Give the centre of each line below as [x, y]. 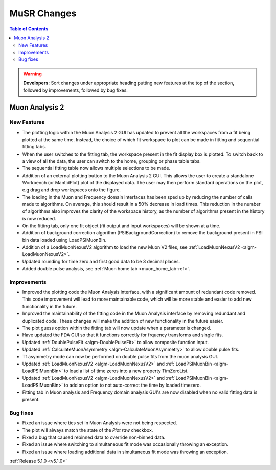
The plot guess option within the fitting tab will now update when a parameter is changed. [117, 328]
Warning [32, 74]
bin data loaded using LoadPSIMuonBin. [64, 240]
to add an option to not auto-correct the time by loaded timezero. [133, 385]
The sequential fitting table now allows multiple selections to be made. [96, 168]
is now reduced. [39, 219]
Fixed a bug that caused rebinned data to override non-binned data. [94, 437]
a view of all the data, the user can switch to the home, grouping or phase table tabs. [112, 161]
